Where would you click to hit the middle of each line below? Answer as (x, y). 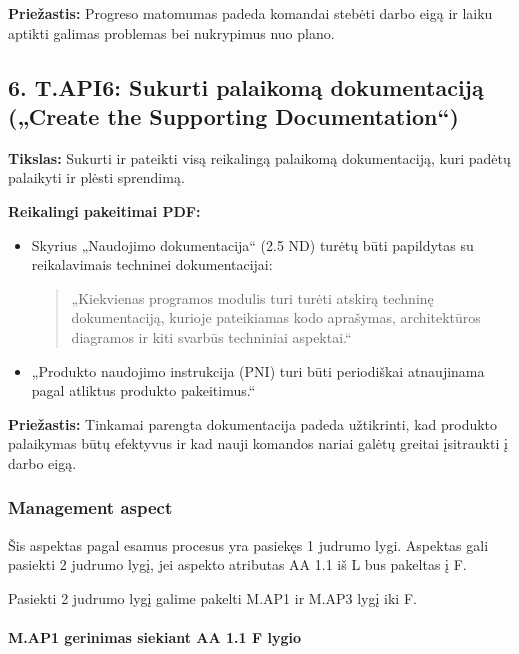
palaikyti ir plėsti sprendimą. (96, 177)
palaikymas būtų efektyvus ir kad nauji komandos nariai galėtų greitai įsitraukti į (258, 443)
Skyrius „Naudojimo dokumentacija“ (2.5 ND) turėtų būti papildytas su (252, 244)
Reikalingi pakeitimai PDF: (104, 210)
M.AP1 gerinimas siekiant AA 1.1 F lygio (154, 637)
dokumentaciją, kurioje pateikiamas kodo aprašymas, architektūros (276, 317)
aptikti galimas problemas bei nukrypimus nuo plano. (171, 32)
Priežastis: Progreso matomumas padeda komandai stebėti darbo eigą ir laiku (250, 13)
